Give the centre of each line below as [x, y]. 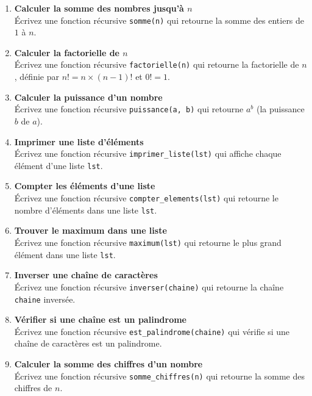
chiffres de [33, 388]
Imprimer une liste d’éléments [79, 141]
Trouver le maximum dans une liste [90, 230]
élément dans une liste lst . [65, 254]
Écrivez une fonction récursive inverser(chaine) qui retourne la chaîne [149, 286]
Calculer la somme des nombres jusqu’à [99, 8]
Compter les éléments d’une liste [85, 186]
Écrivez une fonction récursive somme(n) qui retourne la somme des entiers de [159, 20]
